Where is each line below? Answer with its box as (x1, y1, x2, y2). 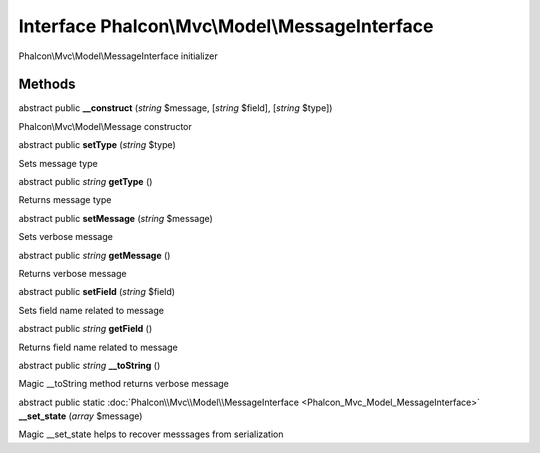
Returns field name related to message (18, 341, 179, 353)
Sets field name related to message (18, 304, 165, 316)
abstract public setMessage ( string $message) (18, 212, 214, 224)
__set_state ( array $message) (18, 410, 143, 422)
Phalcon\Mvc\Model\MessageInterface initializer (18, 50, 219, 62)
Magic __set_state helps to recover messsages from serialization (18, 428, 284, 440)
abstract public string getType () (18, 176, 153, 188)
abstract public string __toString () (18, 359, 161, 371)
